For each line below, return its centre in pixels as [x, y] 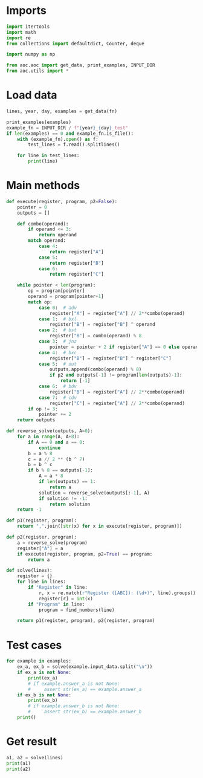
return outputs [36, 420]
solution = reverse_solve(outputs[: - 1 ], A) [94, 493]
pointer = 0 [32, 207]
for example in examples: [39, 661]
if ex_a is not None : [44, 672]
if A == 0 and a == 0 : [56, 442]
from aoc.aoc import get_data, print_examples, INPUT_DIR [81, 65]
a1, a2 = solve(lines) [35, 757]
